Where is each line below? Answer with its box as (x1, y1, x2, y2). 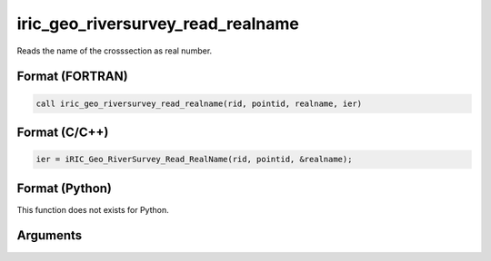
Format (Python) (16, 180, 113, 196)
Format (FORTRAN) (16, 69, 128, 84)
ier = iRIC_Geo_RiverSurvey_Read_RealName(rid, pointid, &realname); (35, 154, 353, 165)
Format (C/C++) (16, 124, 109, 140)
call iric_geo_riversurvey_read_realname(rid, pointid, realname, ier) (35, 98, 363, 109)
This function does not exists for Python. (16, 204, 169, 215)
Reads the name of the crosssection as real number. (16, 45, 213, 56)
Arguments (16, 227, 83, 244)
